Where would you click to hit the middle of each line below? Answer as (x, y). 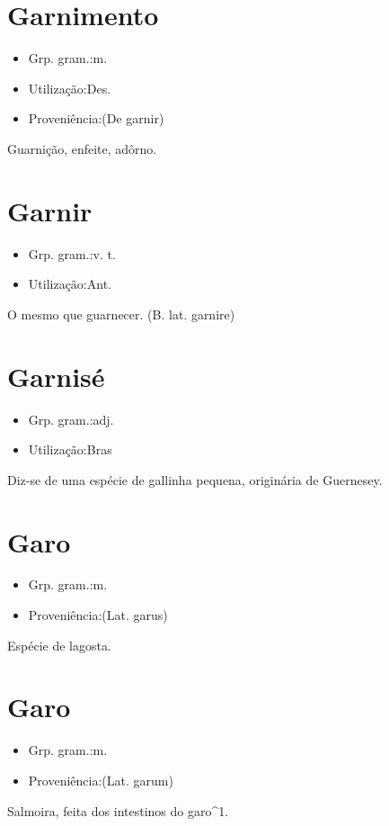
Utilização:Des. (70, 88)
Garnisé (56, 376)
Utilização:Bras (70, 449)
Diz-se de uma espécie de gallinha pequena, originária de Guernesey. (195, 479)
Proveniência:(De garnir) (96, 118)
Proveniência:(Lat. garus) (98, 615)
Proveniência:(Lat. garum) (101, 780)
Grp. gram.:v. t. (72, 253)
